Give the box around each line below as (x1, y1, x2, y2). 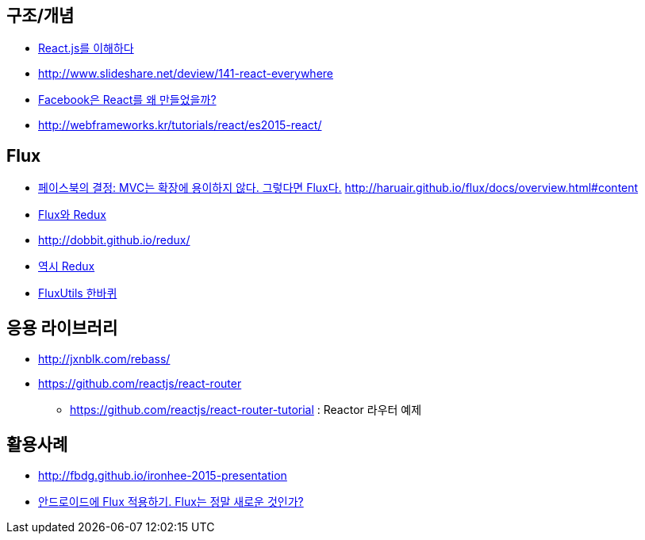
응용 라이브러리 (6, 317, 118, 338)
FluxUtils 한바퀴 (38, 286, 117, 301)
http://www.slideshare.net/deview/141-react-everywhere (38, 67, 334, 81)
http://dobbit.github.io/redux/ (38, 233, 190, 247)
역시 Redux (38, 259, 95, 274)
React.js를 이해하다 (38, 41, 134, 56)
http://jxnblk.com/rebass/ (38, 352, 171, 366)
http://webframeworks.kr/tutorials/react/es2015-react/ (38, 118, 322, 132)
